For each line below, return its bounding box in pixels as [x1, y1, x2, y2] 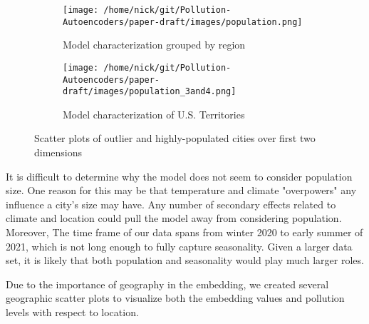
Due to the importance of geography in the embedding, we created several [6, 276, 329, 291]
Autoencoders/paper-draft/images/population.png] [63, 16, 303, 27]
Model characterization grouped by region [63, 37, 246, 52]
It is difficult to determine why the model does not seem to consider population [6, 168, 353, 183]
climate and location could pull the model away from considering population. [6, 211, 342, 226]
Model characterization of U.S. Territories [63, 106, 245, 121]
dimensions [34, 145, 83, 160]
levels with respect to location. [6, 305, 139, 319]
